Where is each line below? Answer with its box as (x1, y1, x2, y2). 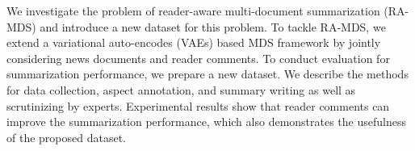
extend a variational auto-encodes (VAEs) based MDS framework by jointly (6, 34, 381, 51)
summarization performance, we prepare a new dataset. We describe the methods (6, 65, 409, 82)
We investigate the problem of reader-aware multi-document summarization (6, 2, 380, 19)
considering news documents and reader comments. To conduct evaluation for (6, 49, 390, 66)
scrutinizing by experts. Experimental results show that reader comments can (6, 97, 390, 114)
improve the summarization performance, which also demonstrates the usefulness (6, 113, 406, 130)
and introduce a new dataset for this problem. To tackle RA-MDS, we (40, 18, 386, 35)
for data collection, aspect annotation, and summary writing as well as (6, 81, 356, 98)
